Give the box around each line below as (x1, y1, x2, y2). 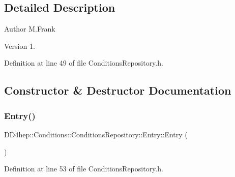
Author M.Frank (4, 23, 55, 34)
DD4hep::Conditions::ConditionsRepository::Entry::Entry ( (4, 129, 188, 139)
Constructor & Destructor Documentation (4, 82, 231, 98)
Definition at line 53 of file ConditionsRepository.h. (4, 163, 163, 174)
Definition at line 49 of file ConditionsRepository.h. (4, 57, 163, 68)
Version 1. (4, 40, 35, 51)
